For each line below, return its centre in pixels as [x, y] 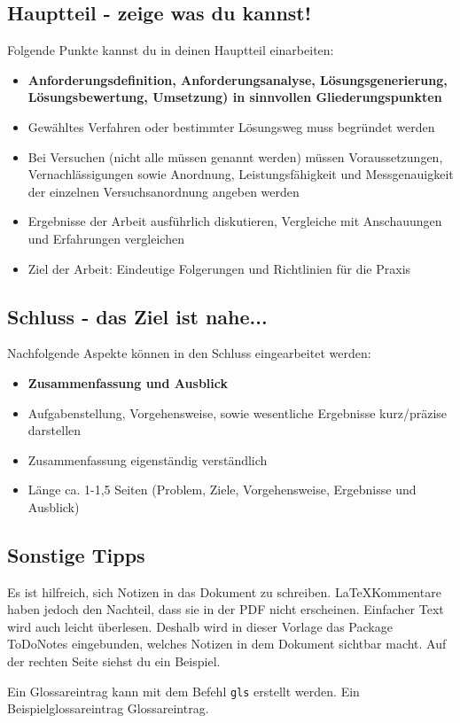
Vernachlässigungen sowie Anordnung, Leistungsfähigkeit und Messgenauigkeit [241, 174]
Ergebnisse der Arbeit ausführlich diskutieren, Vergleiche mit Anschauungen [235, 221]
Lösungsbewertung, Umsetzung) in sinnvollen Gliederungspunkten [235, 97]
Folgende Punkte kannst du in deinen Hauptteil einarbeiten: [171, 50]
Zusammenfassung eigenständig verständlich [148, 459]
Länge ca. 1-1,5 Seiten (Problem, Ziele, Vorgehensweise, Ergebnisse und [222, 490]
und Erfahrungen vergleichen [106, 238]
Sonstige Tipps [76, 554]
